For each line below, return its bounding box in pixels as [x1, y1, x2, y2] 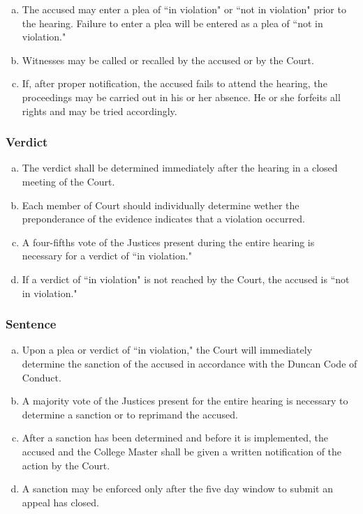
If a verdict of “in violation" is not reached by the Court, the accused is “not [22, 271, 350, 286]
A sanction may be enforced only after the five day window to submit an [22, 481, 333, 496]
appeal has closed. [22, 494, 100, 509]
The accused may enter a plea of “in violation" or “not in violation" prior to [22, 2, 346, 16]
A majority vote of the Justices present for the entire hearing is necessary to [22, 393, 348, 408]
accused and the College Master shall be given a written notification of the [22, 444, 342, 458]
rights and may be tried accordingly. [22, 103, 177, 118]
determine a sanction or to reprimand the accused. [22, 407, 238, 421]
